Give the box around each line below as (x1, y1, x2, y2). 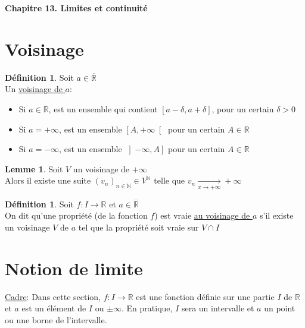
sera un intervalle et (181, 302, 254, 314)
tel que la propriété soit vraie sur (78, 220, 199, 233)
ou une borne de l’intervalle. (5, 313, 107, 326)
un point (264, 302, 295, 314)
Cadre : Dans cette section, (5, 290, 101, 302)
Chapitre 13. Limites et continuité (5, 2, 148, 14)
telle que (154, 174, 185, 187)
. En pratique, (122, 302, 173, 314)
